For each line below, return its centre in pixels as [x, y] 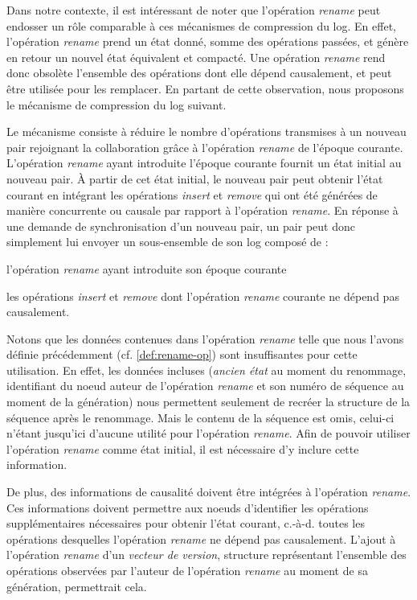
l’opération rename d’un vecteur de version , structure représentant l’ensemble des [206, 555]
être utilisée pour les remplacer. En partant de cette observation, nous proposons [205, 88]
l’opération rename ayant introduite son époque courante [147, 268]
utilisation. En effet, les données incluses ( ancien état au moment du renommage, [206, 370]
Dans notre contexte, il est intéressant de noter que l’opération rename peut [194, 10]
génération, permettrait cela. [77, 586]
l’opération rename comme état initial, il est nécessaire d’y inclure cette [183, 448]
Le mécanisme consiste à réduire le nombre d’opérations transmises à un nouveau [206, 132]
